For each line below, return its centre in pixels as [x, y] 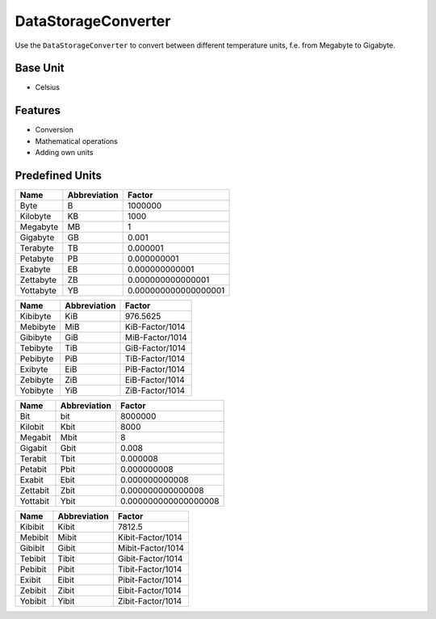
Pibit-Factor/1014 [150, 580]
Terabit [34, 459]
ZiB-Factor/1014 [155, 390]
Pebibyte [37, 359]
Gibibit [32, 548]
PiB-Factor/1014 [155, 369]
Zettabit [35, 491]
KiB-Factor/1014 [155, 327]
